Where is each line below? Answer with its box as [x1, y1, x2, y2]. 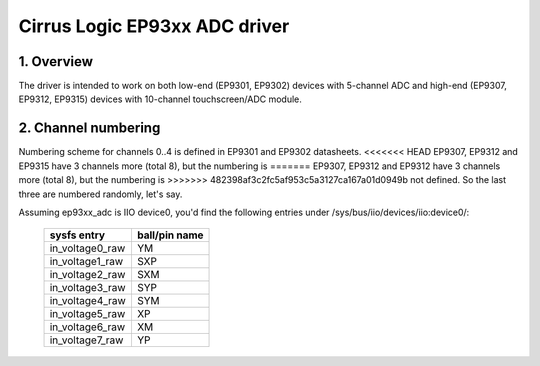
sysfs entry [49, 228, 105, 242]
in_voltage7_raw [49, 333, 124, 347]
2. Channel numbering [18, 120, 161, 137]
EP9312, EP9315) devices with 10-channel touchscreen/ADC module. [18, 93, 302, 105]
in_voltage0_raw [49, 241, 126, 255]
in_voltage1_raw [49, 255, 124, 269]
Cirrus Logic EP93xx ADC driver [18, 15, 290, 37]
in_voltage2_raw [49, 268, 126, 282]
